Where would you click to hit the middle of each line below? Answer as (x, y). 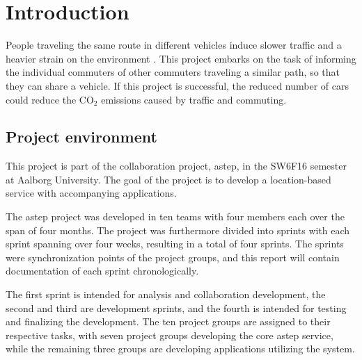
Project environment (81, 137)
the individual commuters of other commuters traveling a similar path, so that (173, 72)
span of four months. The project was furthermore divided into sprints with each (178, 230)
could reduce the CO (50, 99)
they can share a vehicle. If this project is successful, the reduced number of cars (178, 85)
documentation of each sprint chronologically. (102, 271)
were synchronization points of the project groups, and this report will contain (173, 257)
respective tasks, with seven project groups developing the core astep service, (170, 335)
